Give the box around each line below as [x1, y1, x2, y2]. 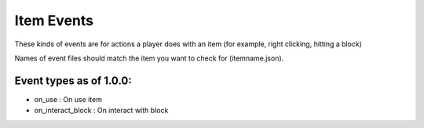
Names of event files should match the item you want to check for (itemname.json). [14, 53, 284, 63]
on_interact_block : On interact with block [34, 106, 169, 115]
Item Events [14, 12, 94, 29]
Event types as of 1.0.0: [14, 74, 133, 87]
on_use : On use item [34, 94, 102, 104]
